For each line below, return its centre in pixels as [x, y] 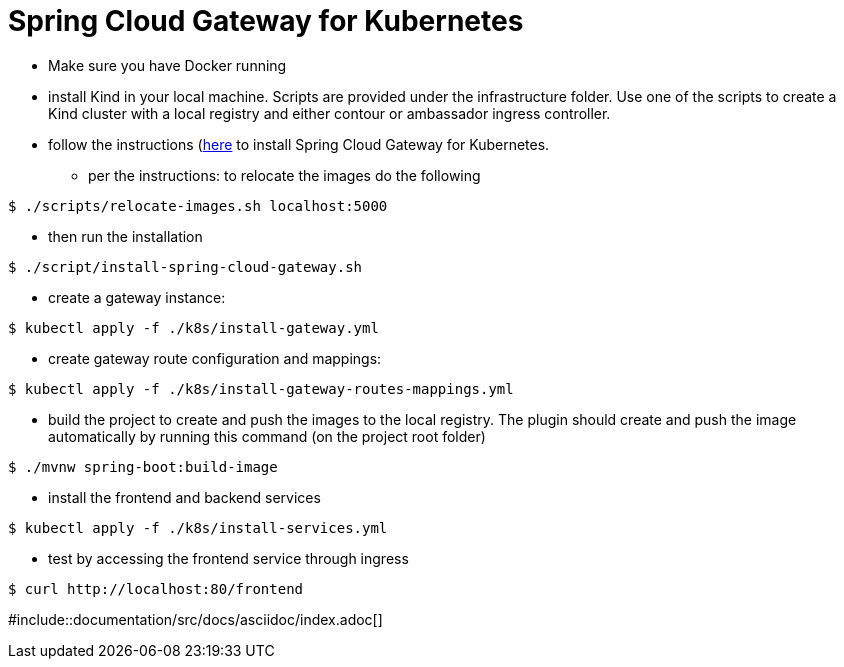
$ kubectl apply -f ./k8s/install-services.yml [198, 527]
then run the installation [125, 236]
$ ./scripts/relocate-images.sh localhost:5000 [198, 205]
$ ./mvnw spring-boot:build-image [143, 466]
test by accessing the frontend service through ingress [228, 558]
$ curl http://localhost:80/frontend [156, 588]
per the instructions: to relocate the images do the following [284, 175]
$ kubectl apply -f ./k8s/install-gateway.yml [193, 327]
